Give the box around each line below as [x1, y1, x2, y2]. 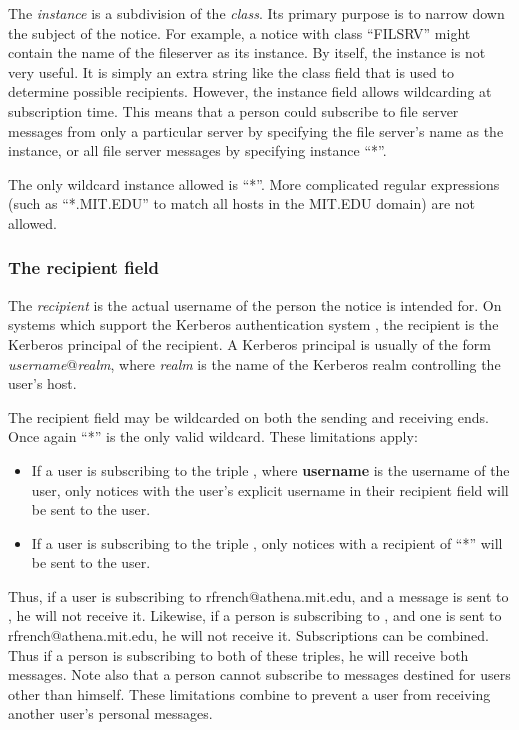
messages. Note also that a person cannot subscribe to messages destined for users [8, 664, 511, 685]
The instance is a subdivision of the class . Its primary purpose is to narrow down [8, 3, 505, 23]
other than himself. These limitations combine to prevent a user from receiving [8, 683, 491, 704]
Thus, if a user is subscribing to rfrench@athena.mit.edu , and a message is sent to [8, 585, 509, 606]
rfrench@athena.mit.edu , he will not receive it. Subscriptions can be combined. [8, 625, 490, 646]
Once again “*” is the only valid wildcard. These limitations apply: [8, 426, 418, 447]
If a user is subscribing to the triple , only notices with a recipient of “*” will [31, 532, 503, 553]
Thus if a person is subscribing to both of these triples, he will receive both [8, 644, 469, 665]
